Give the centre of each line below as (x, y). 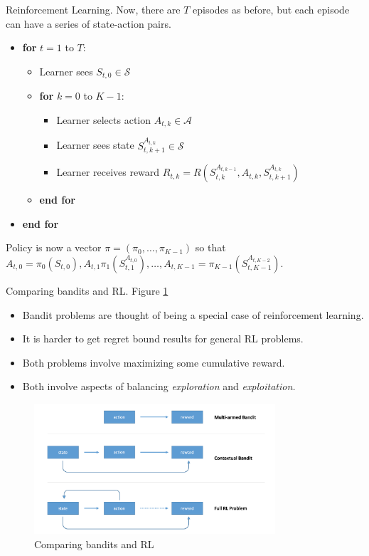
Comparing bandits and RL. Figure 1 (87, 290)
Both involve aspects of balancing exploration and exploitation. (159, 386)
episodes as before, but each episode (271, 9)
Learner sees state (95, 145)
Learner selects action (104, 119)
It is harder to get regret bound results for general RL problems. (163, 339)
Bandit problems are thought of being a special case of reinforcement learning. (193, 314)
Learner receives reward (108, 172)
